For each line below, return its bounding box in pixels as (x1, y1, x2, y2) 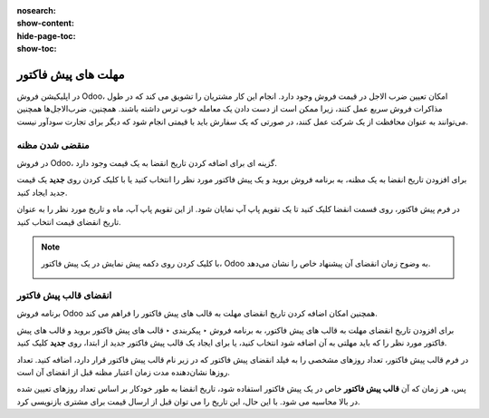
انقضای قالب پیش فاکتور (16, 289, 112, 302)
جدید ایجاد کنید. (16, 187, 68, 198)
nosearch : (16, 5, 56, 15)
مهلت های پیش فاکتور (16, 66, 126, 82)
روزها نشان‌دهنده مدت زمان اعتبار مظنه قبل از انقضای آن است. (16, 367, 231, 378)
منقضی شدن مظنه (16, 139, 90, 151)
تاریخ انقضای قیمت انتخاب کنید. (16, 216, 121, 227)
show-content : (16, 18, 74, 29)
